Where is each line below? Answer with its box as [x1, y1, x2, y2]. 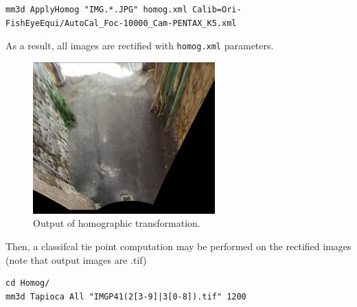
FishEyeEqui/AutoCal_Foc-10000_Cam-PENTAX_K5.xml [5, 18, 237, 28]
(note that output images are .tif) [5, 252, 147, 267]
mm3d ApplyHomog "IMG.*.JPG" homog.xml [5, 5, 187, 14]
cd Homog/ [5, 278, 50, 288]
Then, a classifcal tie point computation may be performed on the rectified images [5, 238, 352, 253]
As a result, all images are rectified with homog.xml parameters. [5, 38, 274, 53]
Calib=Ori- [192, 5, 242, 14]
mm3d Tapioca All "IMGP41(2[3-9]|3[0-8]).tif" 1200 [5, 291, 246, 302]
